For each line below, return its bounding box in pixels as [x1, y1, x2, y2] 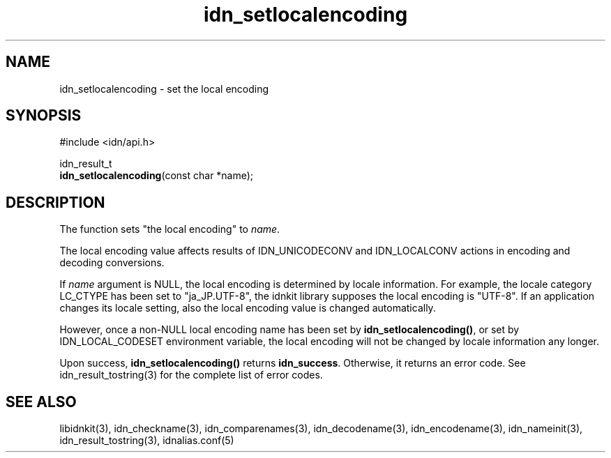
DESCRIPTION [6, 193, 105, 211]
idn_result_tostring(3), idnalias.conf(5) [59, 434, 234, 447]
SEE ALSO [6, 392, 77, 411]
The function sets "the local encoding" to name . [59, 223, 280, 236]
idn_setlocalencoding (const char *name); [59, 169, 254, 182]
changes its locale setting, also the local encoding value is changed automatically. [59, 302, 436, 314]
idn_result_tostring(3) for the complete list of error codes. [59, 369, 323, 381]
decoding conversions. [59, 257, 165, 269]
